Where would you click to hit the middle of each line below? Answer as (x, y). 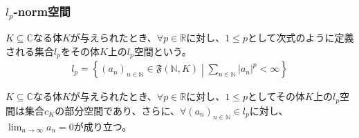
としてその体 (276, 96)
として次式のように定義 (301, 38)
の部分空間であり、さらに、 (118, 110)
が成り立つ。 (103, 126)
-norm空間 (42, 11)
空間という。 (163, 51)
